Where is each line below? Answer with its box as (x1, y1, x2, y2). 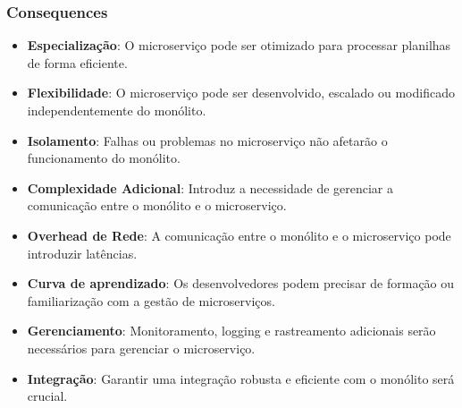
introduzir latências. (27, 243, 138, 262)
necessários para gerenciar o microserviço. (27, 338, 256, 357)
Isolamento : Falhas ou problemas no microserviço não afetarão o (27, 131, 388, 149)
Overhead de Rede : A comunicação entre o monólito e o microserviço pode (27, 225, 451, 244)
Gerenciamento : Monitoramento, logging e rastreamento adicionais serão (27, 321, 436, 340)
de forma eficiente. (27, 53, 128, 72)
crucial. (27, 387, 68, 405)
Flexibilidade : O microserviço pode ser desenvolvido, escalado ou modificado (27, 83, 455, 102)
